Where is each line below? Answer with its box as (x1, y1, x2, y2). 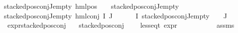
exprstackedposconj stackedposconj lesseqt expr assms (7, 20, 235, 30)
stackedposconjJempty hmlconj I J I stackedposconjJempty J (4, 10, 227, 20)
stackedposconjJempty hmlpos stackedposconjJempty (4, 1, 179, 11)
